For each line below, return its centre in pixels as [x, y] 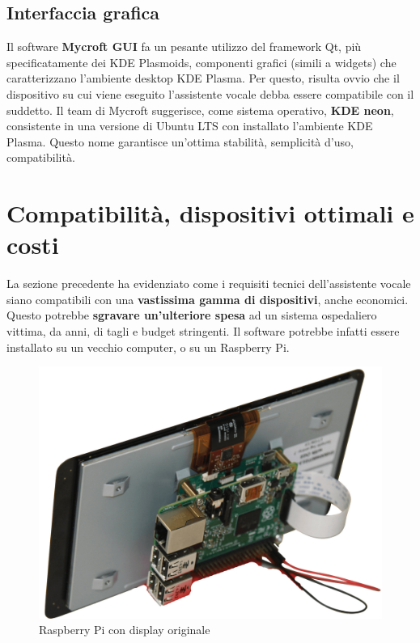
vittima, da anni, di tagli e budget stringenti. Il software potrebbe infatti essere [203, 331]
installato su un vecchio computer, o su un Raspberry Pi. [148, 347]
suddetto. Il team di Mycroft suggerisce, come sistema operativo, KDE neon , [200, 110]
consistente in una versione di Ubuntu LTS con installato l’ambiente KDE [190, 126]
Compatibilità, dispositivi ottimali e [210, 213]
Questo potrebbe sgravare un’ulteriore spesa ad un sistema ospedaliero [192, 315]
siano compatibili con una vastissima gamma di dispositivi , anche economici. [208, 299]
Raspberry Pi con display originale [125, 630]
